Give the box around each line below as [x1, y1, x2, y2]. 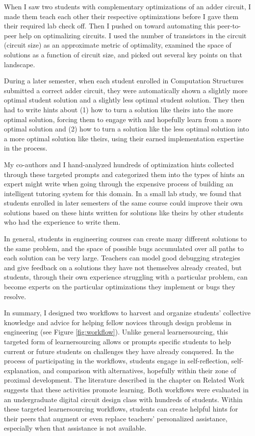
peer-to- [217, 21, 241, 31]
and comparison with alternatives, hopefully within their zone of [43, 365, 236, 375]
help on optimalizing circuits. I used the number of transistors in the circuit [19, 30, 247, 40]
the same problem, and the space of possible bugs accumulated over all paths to [4, 243, 244, 253]
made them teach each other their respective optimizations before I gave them [4, 11, 239, 21]
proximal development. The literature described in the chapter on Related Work [4, 375, 245, 385]
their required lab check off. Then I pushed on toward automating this [4, 21, 215, 31]
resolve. [4, 291, 26, 301]
